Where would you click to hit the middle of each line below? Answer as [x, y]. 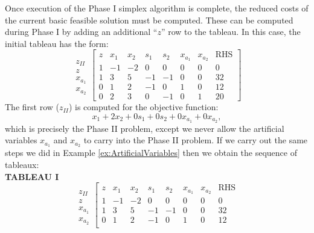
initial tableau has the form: [57, 43]
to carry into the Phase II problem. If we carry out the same [196, 140]
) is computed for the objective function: [143, 107]
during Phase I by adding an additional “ [81, 32]
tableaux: [22, 164]
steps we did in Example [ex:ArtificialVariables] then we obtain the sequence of [151, 153]
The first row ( [32, 107]
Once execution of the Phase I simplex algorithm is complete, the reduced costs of [157, 8]
